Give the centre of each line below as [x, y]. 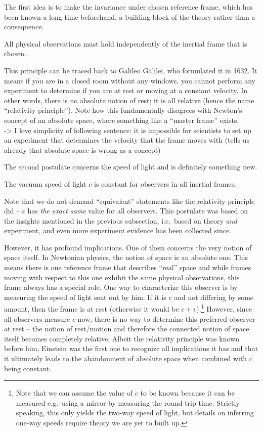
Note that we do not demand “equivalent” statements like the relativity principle [129, 201]
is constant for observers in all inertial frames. [165, 183]
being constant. [28, 368]
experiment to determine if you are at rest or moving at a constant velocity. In [126, 90]
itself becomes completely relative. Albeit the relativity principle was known [122, 338]
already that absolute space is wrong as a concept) [82, 149]
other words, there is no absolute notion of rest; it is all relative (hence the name [129, 100]
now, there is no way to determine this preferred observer [166, 318]
